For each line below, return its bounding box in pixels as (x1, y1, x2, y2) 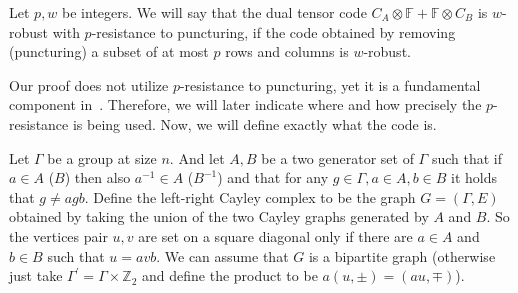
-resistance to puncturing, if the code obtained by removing (91, 21, 456, 42)
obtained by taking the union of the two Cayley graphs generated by (9, 206, 429, 227)
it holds (451, 167, 498, 188)
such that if (431, 147, 502, 168)
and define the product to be (142, 265, 318, 286)
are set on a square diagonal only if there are (138, 225, 413, 246)
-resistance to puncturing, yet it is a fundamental (179, 74, 481, 95)
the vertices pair (9, 225, 108, 246)
